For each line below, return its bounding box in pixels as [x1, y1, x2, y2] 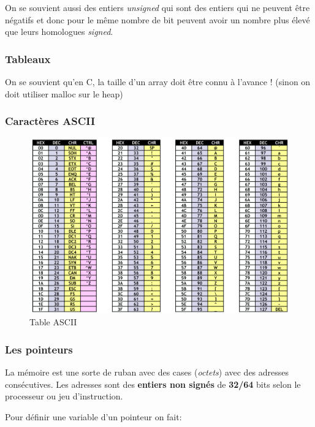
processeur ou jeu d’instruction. [5, 390, 123, 402]
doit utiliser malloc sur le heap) [5, 87, 123, 100]
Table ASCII [29, 316, 77, 328]
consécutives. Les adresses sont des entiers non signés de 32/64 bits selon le [5, 377, 301, 390]
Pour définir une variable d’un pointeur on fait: [5, 410, 182, 423]
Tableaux [5, 51, 51, 66]
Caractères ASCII [5, 113, 96, 129]
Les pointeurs [5, 341, 73, 357]
